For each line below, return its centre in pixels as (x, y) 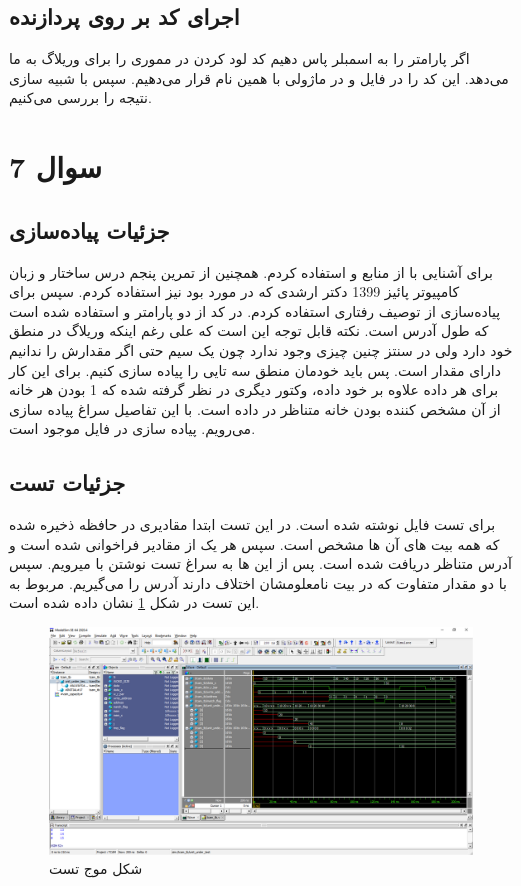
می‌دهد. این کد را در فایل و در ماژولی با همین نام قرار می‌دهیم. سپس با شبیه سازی (259, 77)
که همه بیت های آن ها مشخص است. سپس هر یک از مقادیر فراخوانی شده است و (254, 543)
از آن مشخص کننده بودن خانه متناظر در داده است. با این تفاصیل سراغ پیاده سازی (255, 408)
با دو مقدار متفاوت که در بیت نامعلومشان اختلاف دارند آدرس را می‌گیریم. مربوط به (258, 582)
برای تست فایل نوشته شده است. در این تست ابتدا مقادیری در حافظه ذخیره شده (252, 524)
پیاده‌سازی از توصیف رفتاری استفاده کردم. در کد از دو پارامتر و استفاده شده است (255, 310)
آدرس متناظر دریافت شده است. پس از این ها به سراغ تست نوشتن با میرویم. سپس (260, 563)
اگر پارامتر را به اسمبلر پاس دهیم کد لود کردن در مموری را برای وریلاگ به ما (239, 58)
